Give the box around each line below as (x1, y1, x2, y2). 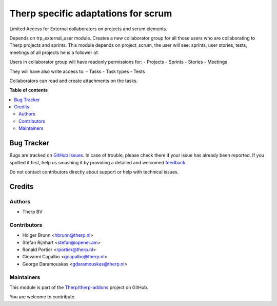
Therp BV (22, 208, 43, 215)
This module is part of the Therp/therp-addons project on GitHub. (9, 284, 149, 290)
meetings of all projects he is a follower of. (9, 49, 100, 55)
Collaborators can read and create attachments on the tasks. (9, 78, 138, 84)
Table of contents (9, 87, 48, 93)
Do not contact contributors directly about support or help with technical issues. (9, 168, 179, 175)
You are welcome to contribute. (9, 294, 76, 300)
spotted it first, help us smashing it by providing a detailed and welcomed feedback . (9, 159, 187, 165)
